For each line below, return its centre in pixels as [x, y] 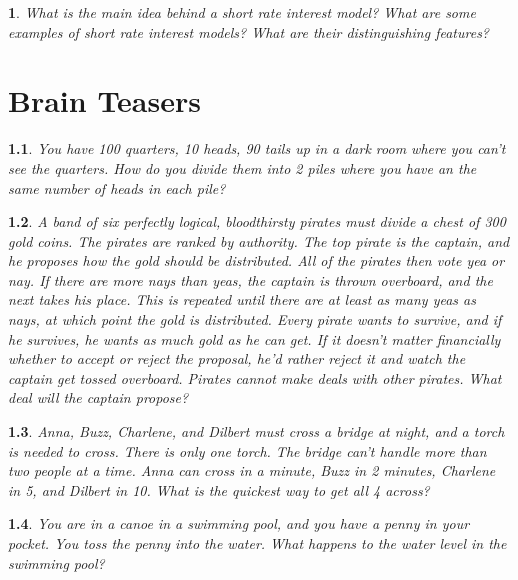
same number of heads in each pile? [117, 187]
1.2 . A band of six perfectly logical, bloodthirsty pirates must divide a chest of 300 [257, 221]
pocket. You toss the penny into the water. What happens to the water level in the [257, 543]
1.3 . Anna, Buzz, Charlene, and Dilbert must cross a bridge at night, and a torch [256, 431]
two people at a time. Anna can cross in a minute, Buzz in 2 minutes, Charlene [252, 470]
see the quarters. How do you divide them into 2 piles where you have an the [242, 167]
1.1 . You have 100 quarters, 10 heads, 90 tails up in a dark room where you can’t [257, 148]
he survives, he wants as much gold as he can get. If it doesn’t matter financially [254, 338]
